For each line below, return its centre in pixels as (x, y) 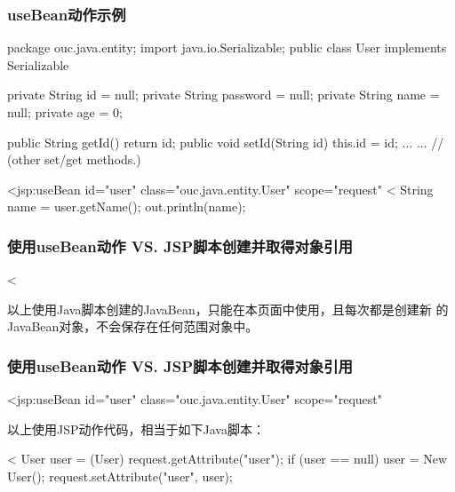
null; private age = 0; (65, 112)
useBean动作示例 (67, 14)
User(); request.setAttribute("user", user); (120, 476)
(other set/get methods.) (74, 159)
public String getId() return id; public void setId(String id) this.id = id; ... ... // (226, 142)
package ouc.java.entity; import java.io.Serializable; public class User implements (227, 48)
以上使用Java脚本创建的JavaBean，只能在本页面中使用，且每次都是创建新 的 (228, 309)
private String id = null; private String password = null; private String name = (224, 95)
